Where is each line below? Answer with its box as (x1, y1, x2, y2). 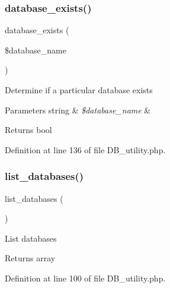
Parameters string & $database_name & (5, 103, 151, 116)
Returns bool (5, 124, 52, 136)
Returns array (5, 252, 56, 264)
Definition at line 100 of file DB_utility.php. (5, 271, 166, 284)
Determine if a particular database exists (5, 84, 153, 96)
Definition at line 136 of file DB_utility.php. (5, 143, 166, 156)
